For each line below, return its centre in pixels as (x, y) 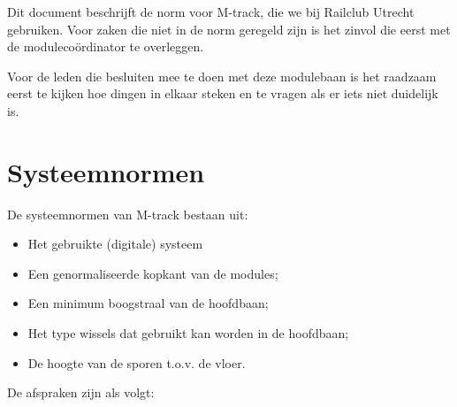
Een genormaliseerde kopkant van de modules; (153, 273)
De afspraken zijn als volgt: (81, 392)
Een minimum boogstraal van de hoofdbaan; (148, 303)
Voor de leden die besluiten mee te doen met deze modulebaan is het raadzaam (222, 76)
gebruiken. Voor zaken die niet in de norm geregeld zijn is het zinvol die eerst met (229, 29)
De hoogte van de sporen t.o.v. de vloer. (137, 362)
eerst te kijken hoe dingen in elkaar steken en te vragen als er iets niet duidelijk (223, 93)
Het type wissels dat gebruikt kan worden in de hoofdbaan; (188, 333)
